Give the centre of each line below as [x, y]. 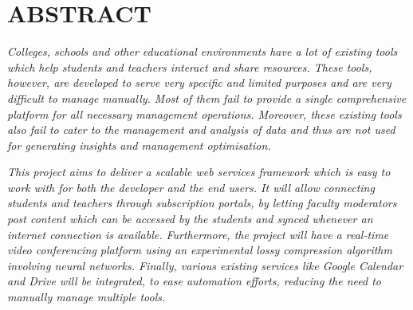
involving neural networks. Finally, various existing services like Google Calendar [205, 265]
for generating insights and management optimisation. [139, 145]
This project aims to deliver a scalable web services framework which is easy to [199, 172]
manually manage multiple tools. [87, 297]
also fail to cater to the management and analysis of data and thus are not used [201, 129]
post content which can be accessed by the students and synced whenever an [190, 219]
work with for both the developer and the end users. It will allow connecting [191, 187]
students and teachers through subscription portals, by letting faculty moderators [202, 203]
